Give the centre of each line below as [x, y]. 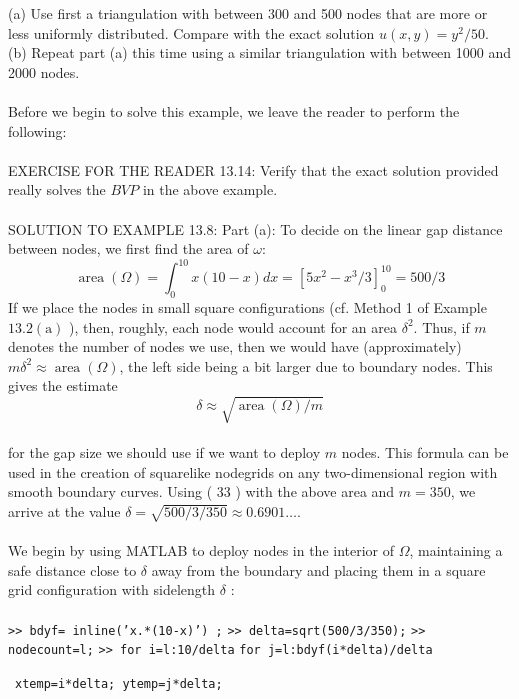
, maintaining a [456, 550]
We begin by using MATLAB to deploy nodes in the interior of [201, 550]
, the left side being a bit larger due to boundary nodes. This [306, 365]
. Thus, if [441, 326]
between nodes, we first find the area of [128, 248]
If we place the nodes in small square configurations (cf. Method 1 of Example [247, 307]
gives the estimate [63, 385]
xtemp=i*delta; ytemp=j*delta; [119, 683]
